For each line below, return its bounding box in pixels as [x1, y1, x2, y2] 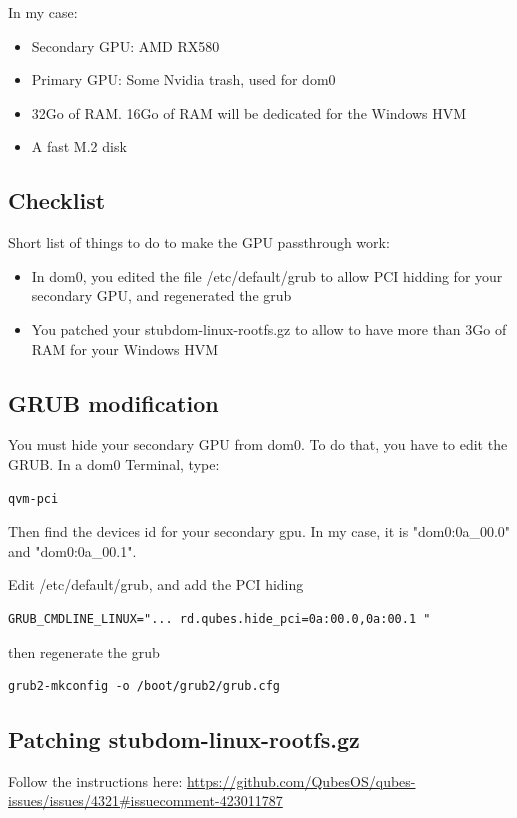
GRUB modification [8, 387, 219, 418]
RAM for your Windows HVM [31, 338, 219, 359]
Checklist [8, 185, 106, 216]
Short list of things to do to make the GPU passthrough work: [8, 232, 390, 253]
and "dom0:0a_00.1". [8, 540, 137, 561]
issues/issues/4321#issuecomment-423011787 [8, 790, 283, 811]
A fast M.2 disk [31, 136, 127, 157]
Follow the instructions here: [8, 770, 183, 791]
